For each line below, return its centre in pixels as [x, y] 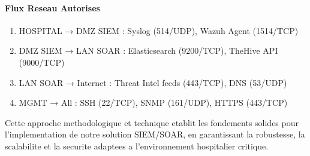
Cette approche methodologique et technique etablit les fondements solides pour [152, 122]
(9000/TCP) [42, 62]
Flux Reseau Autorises [52, 7]
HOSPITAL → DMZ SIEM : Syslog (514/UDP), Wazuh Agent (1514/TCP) [159, 30]
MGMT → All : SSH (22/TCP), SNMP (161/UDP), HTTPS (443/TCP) [153, 103]
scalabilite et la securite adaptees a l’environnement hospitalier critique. [137, 146]
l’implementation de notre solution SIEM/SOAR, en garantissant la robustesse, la [155, 134]
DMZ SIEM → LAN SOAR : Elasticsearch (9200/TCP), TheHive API [148, 51]
